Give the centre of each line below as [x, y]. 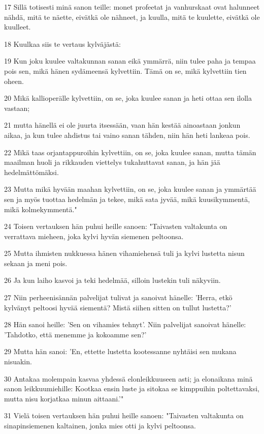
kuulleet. [18, 27]
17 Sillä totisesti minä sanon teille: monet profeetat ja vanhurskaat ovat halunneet [132, 7]
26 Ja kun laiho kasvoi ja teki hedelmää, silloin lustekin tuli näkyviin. [112, 280]
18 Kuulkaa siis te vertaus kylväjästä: [62, 44]
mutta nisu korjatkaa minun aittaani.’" [64, 398]
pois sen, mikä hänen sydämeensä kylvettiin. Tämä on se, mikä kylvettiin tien [125, 70]
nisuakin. [18, 361]
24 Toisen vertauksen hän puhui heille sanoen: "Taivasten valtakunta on [116, 226]
